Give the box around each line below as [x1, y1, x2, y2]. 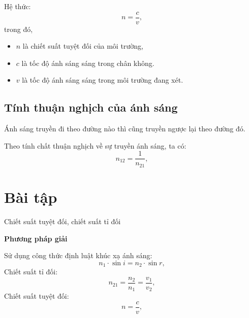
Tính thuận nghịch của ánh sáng [4, 99, 178, 115]
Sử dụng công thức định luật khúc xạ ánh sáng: [4, 250, 152, 261]
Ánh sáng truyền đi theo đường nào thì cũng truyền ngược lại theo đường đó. [4, 123, 245, 134]
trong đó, [4, 23, 33, 34]
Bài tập [4, 187, 57, 207]
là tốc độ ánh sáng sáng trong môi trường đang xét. [22, 75, 183, 85]
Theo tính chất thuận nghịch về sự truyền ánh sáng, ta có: [4, 140, 186, 151]
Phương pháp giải [4, 233, 68, 243]
